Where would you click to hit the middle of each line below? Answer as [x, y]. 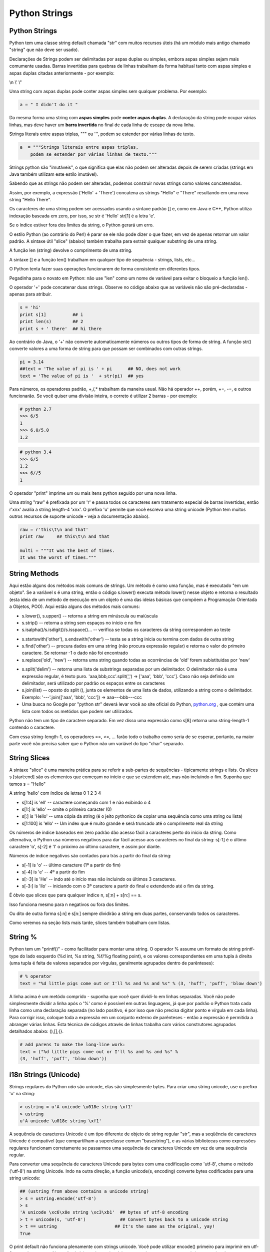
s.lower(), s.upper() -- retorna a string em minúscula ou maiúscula [90, 615]
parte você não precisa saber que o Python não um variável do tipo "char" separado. [97, 744]
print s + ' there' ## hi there [61, 329]
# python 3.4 [36, 452]
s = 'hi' [30, 307]
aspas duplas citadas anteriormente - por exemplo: [62, 73]
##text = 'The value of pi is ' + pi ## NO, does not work [100, 369]
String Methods [34, 573]
